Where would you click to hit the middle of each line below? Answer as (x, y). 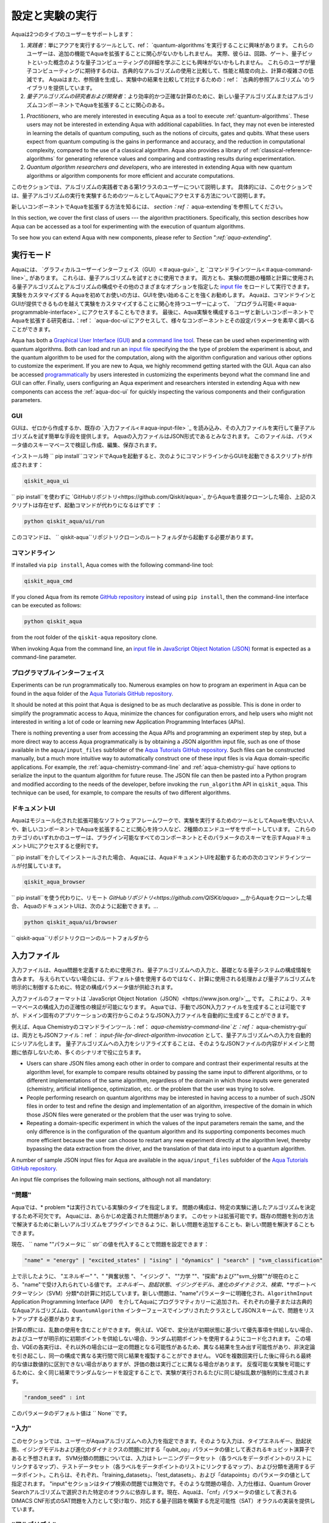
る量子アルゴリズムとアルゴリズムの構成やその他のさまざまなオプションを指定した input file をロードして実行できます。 (162, 286)
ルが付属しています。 (38, 866)
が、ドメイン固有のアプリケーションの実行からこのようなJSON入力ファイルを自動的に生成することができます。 (152, 1016)
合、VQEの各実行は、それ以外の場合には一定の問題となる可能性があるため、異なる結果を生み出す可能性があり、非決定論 (163, 1347)
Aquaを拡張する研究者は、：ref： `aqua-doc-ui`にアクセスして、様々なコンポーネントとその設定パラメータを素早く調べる (163, 320)
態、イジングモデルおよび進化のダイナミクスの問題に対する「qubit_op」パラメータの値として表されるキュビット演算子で (163, 1449)
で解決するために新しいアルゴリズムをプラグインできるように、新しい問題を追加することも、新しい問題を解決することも (163, 1224)
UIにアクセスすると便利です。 (64, 846)
